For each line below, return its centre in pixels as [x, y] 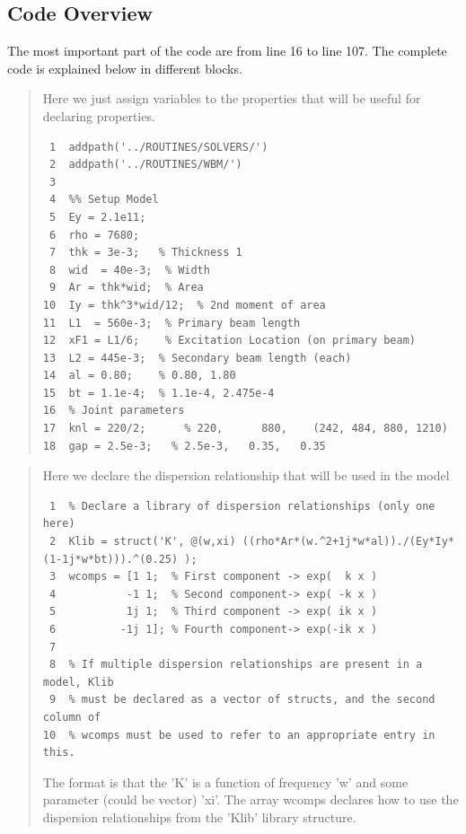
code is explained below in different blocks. [125, 68]
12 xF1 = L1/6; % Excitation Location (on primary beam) [229, 341]
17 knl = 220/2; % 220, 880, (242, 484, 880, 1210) [245, 429]
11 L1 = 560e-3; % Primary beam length [171, 323]
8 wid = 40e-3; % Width [129, 270]
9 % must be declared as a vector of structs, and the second [242, 700]
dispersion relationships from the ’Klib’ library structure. [199, 816]
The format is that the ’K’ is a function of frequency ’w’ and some [225, 781]
